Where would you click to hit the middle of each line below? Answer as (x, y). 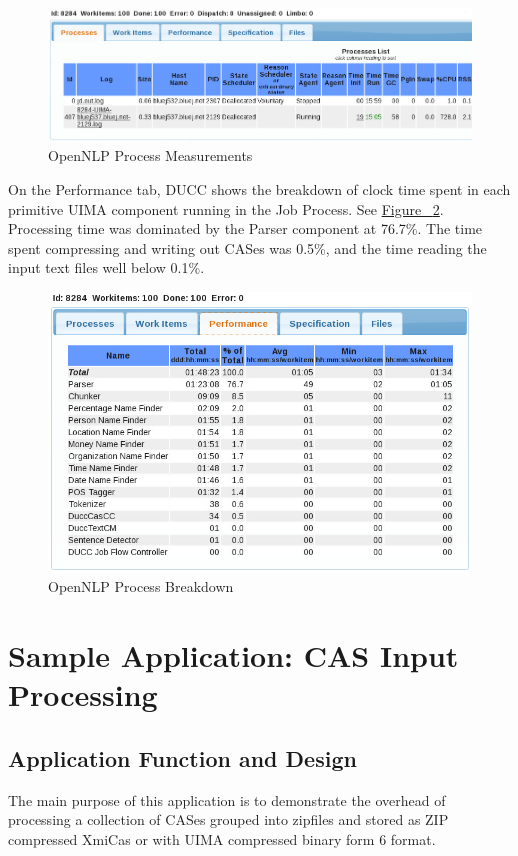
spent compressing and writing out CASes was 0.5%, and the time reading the (247, 247)
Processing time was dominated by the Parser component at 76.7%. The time (245, 228)
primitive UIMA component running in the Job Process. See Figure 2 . (226, 208)
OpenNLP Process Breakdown (141, 586)
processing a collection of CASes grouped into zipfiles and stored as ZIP (228, 819)
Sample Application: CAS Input (233, 655)
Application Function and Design (182, 758)
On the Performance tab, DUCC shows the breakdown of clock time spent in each (259, 189)
